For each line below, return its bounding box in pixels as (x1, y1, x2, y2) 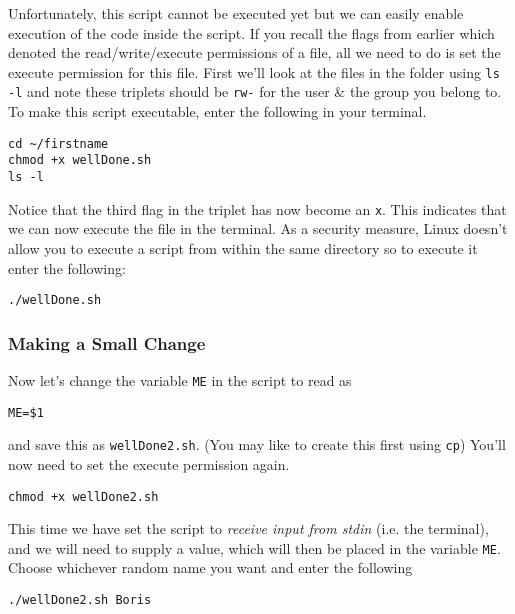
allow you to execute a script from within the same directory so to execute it (8, 237, 478, 258)
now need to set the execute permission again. (8, 453, 290, 474)
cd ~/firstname (8, 136, 109, 151)
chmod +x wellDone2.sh (8, 489, 159, 504)
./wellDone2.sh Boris (8, 593, 152, 608)
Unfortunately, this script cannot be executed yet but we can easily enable (8, 3, 464, 23)
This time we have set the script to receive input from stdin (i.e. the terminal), (8, 518, 489, 539)
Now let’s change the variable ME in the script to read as (8, 369, 352, 390)
